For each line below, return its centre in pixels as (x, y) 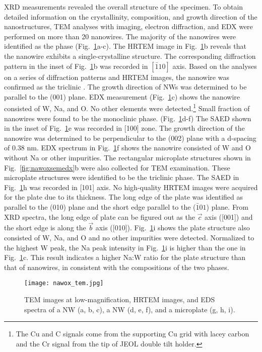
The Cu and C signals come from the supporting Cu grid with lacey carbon (133, 334)
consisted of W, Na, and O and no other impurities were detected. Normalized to (129, 237)
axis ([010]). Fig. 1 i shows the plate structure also (173, 228)
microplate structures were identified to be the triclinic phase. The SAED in (122, 177)
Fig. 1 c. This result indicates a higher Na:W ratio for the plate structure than (125, 257)
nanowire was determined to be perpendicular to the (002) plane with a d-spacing (130, 138)
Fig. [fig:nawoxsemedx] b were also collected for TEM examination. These (117, 167)
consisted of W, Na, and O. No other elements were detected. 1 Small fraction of (127, 107)
